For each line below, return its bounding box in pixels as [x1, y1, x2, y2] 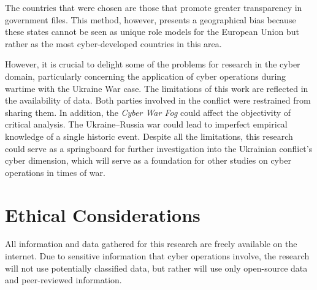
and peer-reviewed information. [5, 273, 122, 286]
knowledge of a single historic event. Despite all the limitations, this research [5, 129, 293, 142]
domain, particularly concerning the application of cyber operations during [5, 69, 286, 82]
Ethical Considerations [5, 202, 201, 227]
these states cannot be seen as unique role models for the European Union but [5, 25, 299, 38]
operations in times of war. [5, 166, 105, 178]
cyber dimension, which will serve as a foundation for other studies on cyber [5, 154, 291, 167]
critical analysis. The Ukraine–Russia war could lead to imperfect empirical [5, 118, 288, 131]
